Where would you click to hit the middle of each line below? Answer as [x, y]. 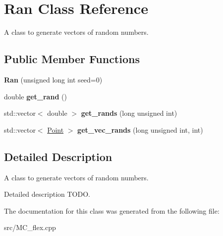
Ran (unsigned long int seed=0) [53, 79]
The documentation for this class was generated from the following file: [112, 210]
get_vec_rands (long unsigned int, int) [140, 129]
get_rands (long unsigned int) [129, 113]
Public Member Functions [72, 59]
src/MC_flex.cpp [30, 227]
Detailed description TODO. [47, 194]
